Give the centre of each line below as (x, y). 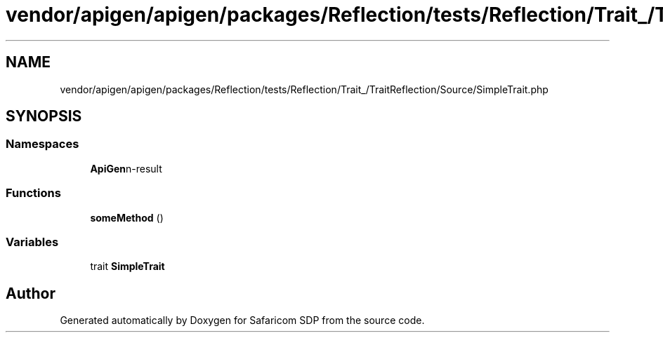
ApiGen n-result (126, 168)
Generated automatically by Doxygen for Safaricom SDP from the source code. (242, 320)
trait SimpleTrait (127, 266)
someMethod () (127, 217)
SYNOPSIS (44, 116)
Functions (33, 193)
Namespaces (42, 144)
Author (31, 293)
